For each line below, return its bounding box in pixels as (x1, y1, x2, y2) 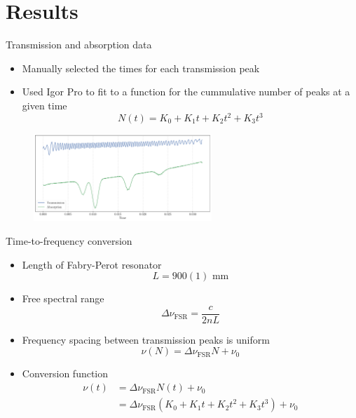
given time (22, 97, 67, 112)
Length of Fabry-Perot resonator (22, 257, 162, 271)
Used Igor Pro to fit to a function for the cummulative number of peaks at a (22, 84, 350, 99)
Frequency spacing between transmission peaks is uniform (22, 332, 270, 346)
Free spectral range (22, 291, 104, 306)
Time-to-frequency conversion (6, 234, 132, 248)
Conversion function (22, 366, 109, 381)
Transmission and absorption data (6, 37, 152, 52)
